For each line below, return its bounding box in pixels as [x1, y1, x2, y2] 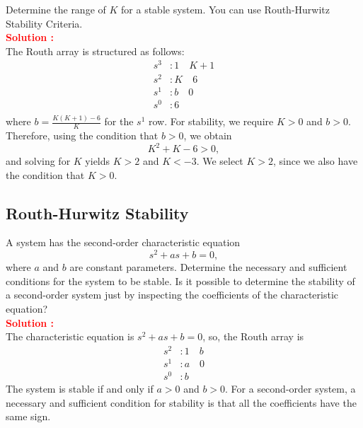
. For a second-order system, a [225, 381, 356, 396]
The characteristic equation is [6, 329, 134, 344]
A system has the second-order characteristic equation [6, 235, 241, 250]
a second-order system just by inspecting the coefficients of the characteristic [6, 287, 339, 302]
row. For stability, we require [149, 114, 274, 129]
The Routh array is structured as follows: [6, 43, 185, 58]
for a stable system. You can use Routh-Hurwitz [121, 2, 330, 16]
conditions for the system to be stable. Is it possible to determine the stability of [6, 273, 355, 288]
